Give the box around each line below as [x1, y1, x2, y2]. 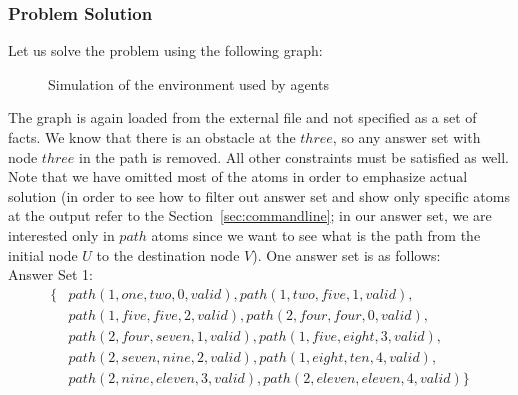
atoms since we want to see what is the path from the [151, 224, 481, 245]
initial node [8, 244, 78, 265]
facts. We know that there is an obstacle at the [8, 127, 296, 147]
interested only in [8, 224, 115, 245]
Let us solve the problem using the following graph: [8, 40, 323, 61]
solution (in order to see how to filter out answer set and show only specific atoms [8, 185, 510, 206]
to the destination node [96, 244, 240, 265]
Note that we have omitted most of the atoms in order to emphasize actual [8, 166, 468, 187]
